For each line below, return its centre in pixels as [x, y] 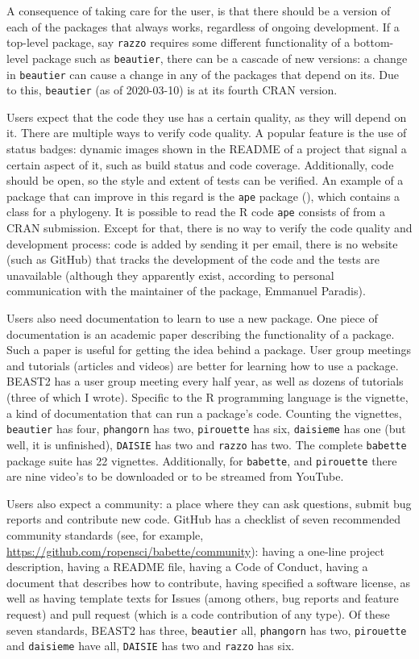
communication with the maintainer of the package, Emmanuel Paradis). [186, 291]
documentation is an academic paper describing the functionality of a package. [201, 334]
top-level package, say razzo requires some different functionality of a [178, 42]
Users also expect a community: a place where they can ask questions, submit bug [209, 503]
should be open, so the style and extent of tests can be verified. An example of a [205, 180]
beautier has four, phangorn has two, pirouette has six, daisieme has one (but [206, 429]
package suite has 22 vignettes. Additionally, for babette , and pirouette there [202, 460]
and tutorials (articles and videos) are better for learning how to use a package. [203, 365]
